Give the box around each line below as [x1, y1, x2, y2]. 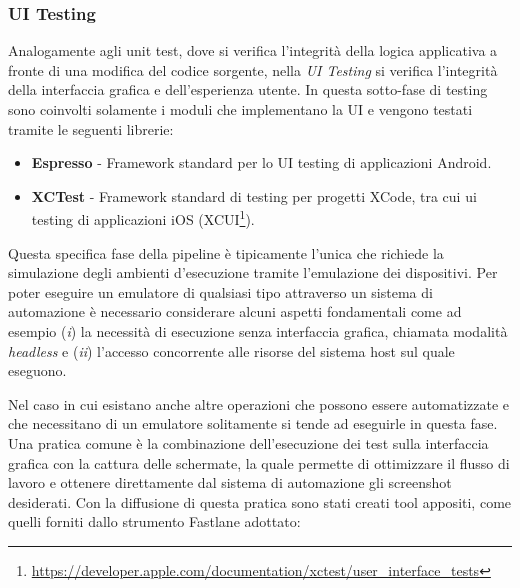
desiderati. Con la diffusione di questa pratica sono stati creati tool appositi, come [8, 491, 512, 512]
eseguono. [8, 360, 67, 381]
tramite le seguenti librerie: [8, 118, 174, 139]
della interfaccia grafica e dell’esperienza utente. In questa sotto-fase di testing [8, 79, 488, 100]
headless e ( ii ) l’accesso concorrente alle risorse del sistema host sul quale [8, 340, 455, 361]
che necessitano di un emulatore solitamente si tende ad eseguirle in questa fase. [8, 413, 498, 434]
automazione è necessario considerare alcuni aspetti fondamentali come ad [8, 301, 462, 322]
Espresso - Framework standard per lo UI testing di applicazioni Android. [31, 152, 492, 173]
